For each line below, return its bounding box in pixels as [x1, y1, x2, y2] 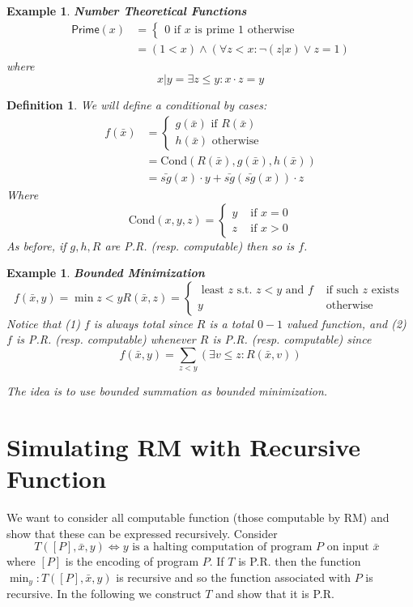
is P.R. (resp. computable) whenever [15, 331, 196, 348]
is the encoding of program [65, 553, 199, 570]
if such [326, 284, 359, 297]
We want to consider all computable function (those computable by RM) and [6, 509, 390, 526]
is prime [194, 24, 235, 36]
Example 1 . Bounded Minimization [6, 264, 205, 281]
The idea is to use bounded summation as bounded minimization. [6, 383, 328, 400]
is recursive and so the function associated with [116, 568, 351, 585]
